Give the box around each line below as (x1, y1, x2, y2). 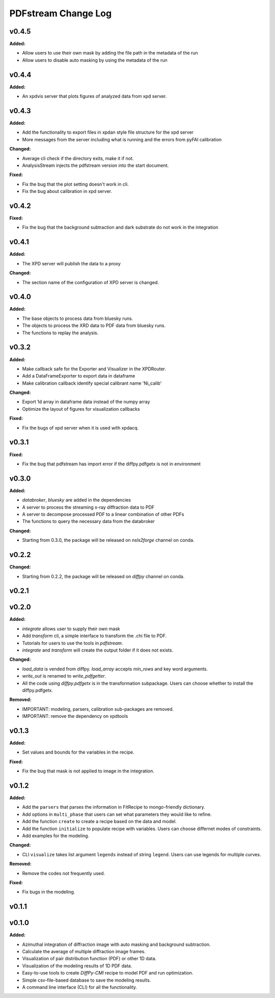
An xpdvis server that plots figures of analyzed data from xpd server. (22, 93, 167, 99)
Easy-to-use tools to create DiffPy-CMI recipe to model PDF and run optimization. (22, 970, 194, 976)
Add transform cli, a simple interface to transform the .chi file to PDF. (22, 633, 167, 639)
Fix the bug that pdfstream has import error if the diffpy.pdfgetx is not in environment (22, 461, 201, 467)
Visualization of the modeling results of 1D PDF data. (22, 962, 132, 969)
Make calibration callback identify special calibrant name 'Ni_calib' (22, 380, 162, 386)
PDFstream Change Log (9, 8, 112, 19)
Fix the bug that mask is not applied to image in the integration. (22, 768, 155, 774)
